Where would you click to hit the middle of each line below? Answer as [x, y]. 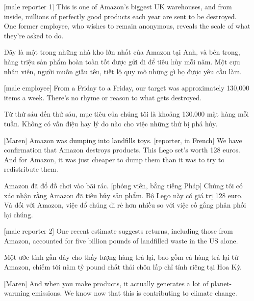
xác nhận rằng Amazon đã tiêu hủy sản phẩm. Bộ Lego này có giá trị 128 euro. [124, 195]
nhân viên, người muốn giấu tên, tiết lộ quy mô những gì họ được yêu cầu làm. [123, 71]
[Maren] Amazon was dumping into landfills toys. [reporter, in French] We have [123, 140]
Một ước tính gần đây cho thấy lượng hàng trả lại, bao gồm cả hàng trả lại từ [121, 257]
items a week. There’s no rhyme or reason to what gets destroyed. [103, 97]
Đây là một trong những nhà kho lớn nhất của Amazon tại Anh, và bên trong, [122, 52]
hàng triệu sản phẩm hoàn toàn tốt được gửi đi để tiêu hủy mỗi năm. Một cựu [122, 61]
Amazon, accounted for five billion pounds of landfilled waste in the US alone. [121, 240]
